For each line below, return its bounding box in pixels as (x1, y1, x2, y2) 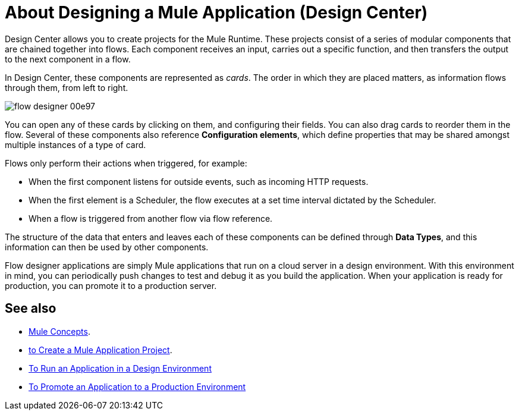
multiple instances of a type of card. (5, 139, 146, 150)
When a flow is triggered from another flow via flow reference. (29, 213, 273, 224)
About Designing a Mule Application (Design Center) (5, 2, 428, 23)
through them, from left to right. (5, 82, 128, 93)
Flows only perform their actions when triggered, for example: (5, 158, 247, 168)
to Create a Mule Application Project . (29, 344, 172, 355)
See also (5, 301, 56, 316)
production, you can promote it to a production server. (5, 280, 217, 291)
